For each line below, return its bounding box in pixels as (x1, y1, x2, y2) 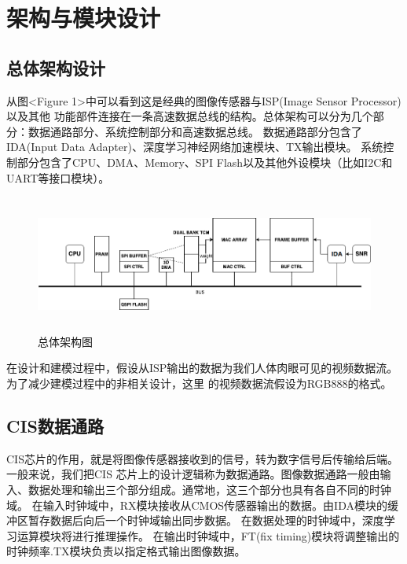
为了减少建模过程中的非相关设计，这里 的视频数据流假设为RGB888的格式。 (6, 375, 392, 391)
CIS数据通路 (6, 413, 104, 437)
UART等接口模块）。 (6, 169, 110, 186)
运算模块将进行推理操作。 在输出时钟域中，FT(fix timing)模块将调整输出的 (16, 527, 400, 544)
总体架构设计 (6, 55, 105, 79)
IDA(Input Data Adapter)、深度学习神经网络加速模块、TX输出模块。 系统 (6, 138, 383, 155)
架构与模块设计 (6, 2, 161, 34)
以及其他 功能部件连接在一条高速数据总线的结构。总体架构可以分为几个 (6, 108, 373, 124)
